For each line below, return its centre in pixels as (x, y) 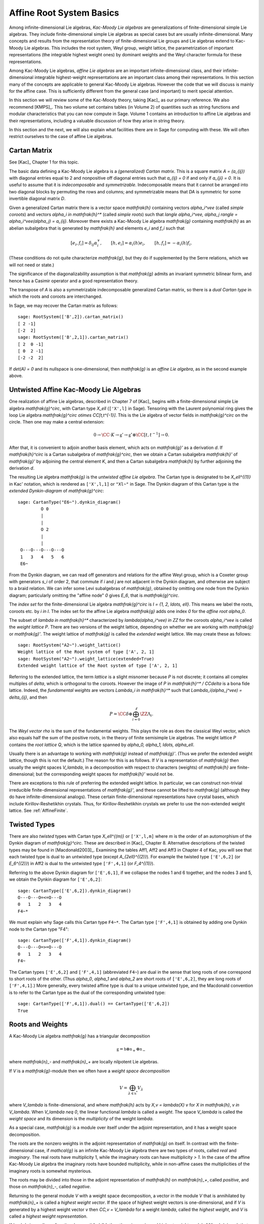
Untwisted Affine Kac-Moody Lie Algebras (75, 390)
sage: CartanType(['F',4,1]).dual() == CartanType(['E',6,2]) (94, 1004)
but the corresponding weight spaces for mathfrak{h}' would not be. (105, 774)
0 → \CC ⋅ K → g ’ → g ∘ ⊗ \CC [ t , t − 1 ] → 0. (132, 434)
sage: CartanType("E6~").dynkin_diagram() (69, 502)
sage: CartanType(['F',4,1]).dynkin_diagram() (75, 940)
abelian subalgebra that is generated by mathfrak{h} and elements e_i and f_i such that (97, 228)
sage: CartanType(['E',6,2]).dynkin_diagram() (75, 891)
